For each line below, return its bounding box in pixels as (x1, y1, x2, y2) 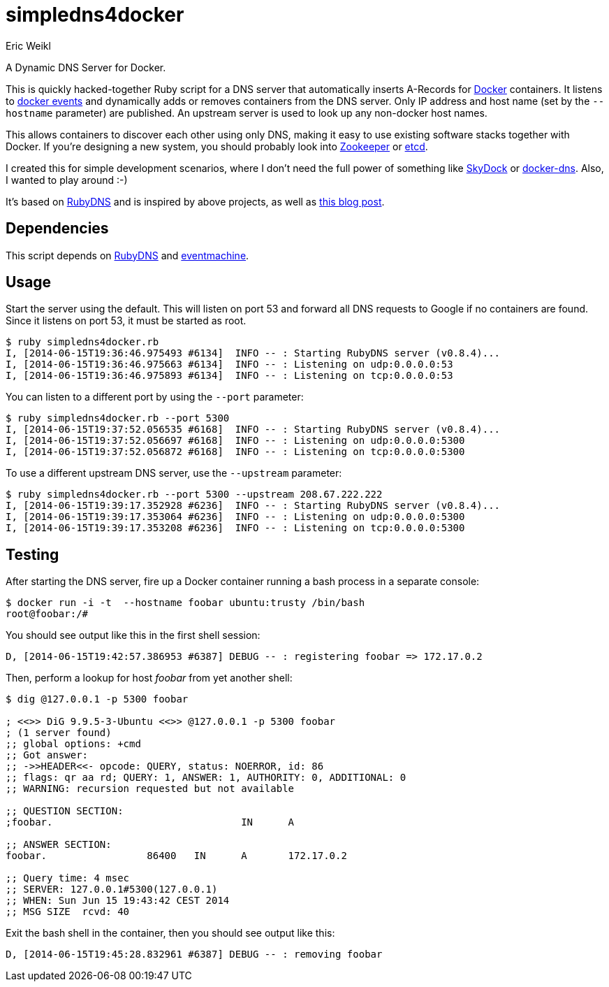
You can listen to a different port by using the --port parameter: (6, 391, 304, 403)
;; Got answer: (6, 749, 89, 761)
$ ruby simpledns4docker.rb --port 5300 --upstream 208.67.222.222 (6, 489, 383, 500)
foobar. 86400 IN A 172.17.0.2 (6, 850, 347, 862)
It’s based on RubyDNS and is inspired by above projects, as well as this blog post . (6, 195, 385, 208)
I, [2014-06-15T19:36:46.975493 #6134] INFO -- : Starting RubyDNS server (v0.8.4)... (6, 347, 501, 359)
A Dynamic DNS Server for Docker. (6, 61, 166, 73)
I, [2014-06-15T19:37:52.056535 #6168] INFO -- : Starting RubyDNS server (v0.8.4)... (6, 424, 501, 435)
